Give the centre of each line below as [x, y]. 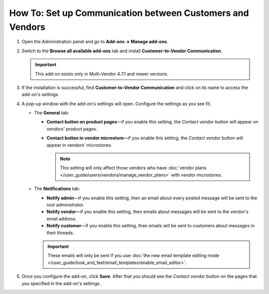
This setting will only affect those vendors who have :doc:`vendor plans [133, 168]
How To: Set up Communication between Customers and [129, 13]
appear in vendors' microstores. [79, 145]
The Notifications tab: [57, 189]
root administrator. [66, 204]
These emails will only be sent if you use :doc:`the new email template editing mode [133, 256]
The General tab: [52, 113]
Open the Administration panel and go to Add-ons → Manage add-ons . [95, 42]
